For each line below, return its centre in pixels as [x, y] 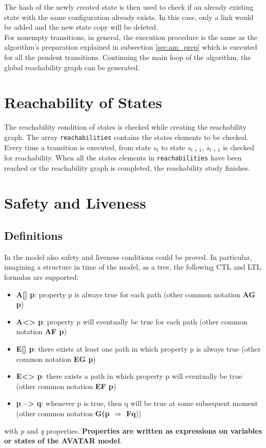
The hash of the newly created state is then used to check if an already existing [129, 7]
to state [173, 147]
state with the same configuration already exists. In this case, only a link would [129, 17]
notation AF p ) [41, 331]
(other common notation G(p [63, 413]
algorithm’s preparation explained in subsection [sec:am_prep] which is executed [131, 47]
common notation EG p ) [56, 359]
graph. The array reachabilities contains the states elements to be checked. [126, 137]
